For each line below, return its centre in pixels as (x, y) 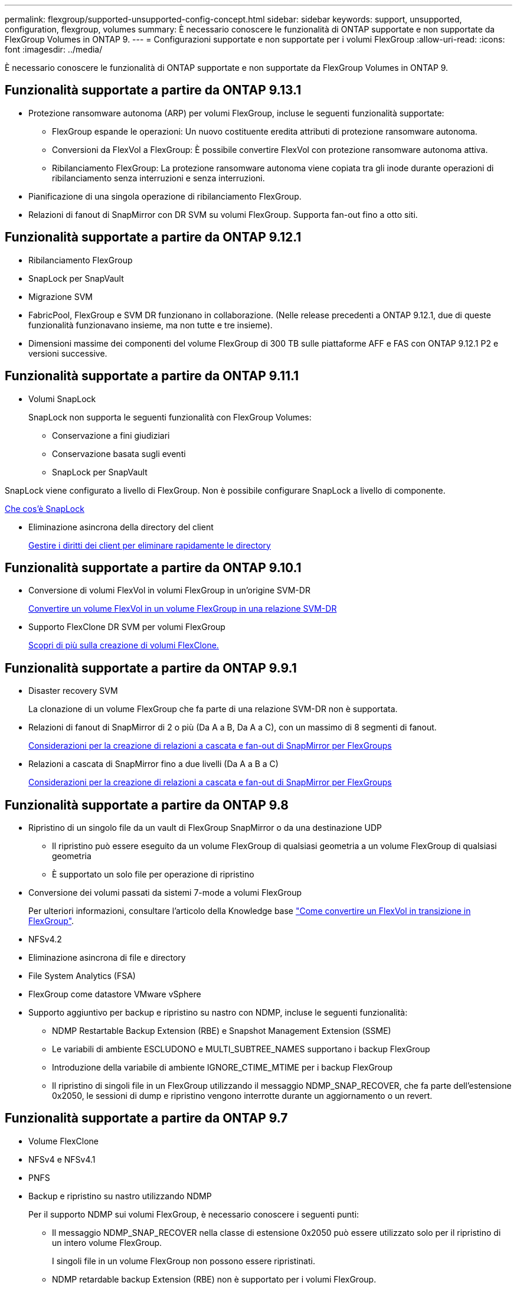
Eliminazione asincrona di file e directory (107, 958)
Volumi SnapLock (62, 399)
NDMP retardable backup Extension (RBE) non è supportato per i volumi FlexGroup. (214, 1279)
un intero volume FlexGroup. (107, 1242)
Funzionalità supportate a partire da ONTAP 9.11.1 (152, 376)
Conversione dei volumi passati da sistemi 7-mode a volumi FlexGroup (165, 893)
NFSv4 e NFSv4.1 (62, 1159)
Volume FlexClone (63, 1141)
